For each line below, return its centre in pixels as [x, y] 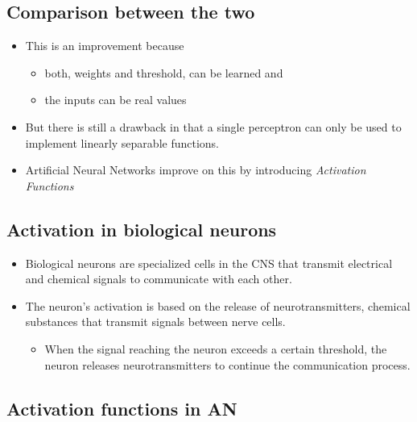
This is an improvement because [105, 46]
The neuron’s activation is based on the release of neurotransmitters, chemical [218, 305]
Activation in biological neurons [142, 229]
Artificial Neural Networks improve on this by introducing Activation [196, 170]
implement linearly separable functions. [122, 142]
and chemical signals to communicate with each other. [159, 279]
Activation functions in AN [122, 408]
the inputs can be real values [116, 100]
